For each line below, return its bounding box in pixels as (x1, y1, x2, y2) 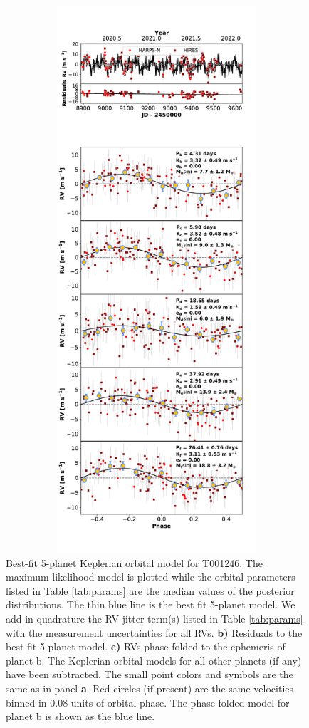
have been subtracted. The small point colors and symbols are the (6, 667, 293, 682)
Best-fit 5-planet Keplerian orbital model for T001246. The (6, 555, 263, 570)
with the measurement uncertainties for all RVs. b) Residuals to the (6, 625, 303, 640)
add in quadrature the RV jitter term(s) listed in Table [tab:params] (6, 610, 303, 625)
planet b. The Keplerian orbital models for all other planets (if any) (6, 652, 302, 667)
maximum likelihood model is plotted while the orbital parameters (6, 569, 295, 584)
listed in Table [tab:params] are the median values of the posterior (6, 583, 295, 598)
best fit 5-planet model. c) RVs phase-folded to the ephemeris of (6, 639, 286, 654)
